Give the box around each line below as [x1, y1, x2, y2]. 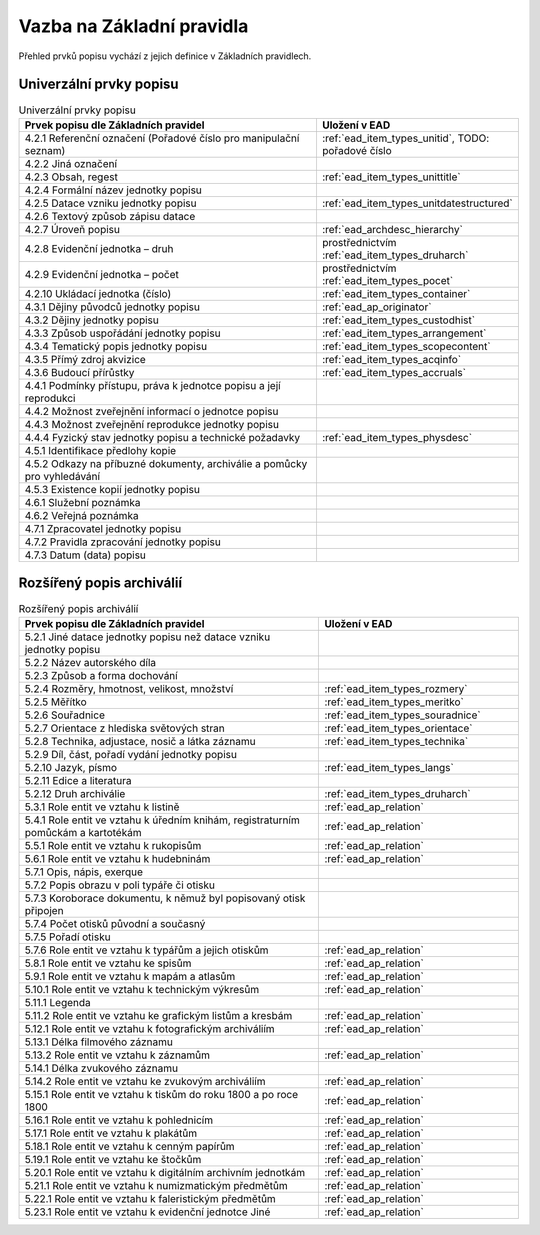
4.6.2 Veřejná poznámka [24, 508, 139, 522]
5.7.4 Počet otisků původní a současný [24, 916, 206, 930]
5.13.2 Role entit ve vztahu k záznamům [24, 1048, 210, 1062]
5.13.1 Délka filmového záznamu [24, 1035, 174, 1049]
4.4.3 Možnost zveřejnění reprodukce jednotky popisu [24, 417, 280, 431]
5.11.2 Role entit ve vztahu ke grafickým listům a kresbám [24, 1008, 293, 1022]
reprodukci [24, 391, 76, 405]
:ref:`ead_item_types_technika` [324, 734, 469, 748]
